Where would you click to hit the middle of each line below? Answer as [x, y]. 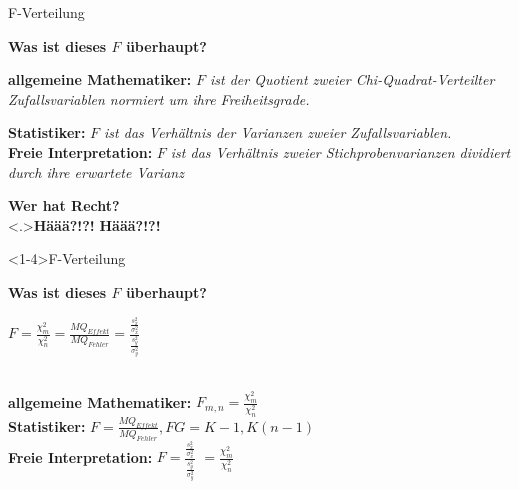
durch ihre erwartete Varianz [96, 171]
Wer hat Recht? [64, 205]
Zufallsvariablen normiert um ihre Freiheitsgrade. [159, 98]
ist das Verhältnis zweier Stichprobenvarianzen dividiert [340, 151]
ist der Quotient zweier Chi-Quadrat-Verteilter [352, 79]
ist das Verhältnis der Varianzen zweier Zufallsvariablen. [278, 132]
